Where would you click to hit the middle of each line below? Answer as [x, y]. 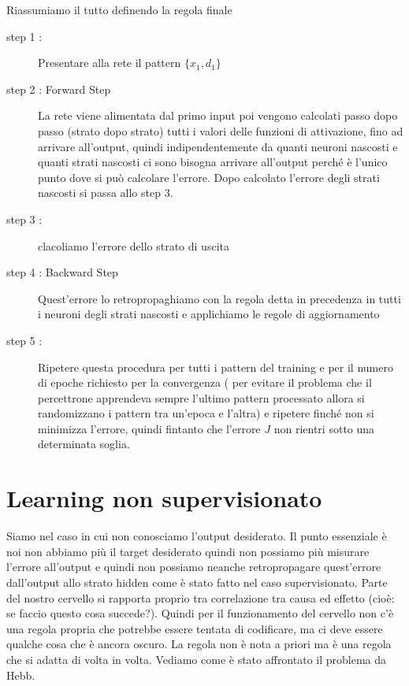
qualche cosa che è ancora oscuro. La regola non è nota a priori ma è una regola [199, 644]
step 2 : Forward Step [59, 89]
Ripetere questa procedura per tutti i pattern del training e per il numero [216, 367]
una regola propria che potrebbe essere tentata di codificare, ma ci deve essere [195, 628]
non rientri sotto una [324, 428]
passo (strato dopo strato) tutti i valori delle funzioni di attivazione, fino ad [221, 130]
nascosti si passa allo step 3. [106, 193]
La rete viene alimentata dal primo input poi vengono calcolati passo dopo [218, 115]
